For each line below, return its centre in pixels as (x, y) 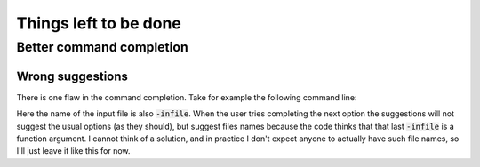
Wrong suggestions (72, 76)
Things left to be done (99, 23)
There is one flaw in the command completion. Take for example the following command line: (187, 97)
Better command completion (102, 47)
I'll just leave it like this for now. (73, 151)
